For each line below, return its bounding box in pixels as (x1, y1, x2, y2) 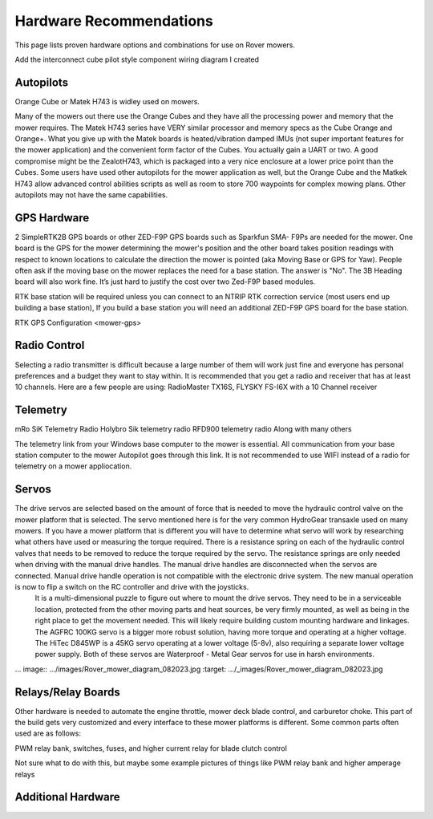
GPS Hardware (14, 211, 90, 225)
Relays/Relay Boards (14, 685, 120, 699)
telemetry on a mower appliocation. (14, 461, 132, 471)
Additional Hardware (14, 790, 120, 804)
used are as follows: (14, 728, 82, 738)
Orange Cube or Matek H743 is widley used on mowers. (14, 96, 200, 106)
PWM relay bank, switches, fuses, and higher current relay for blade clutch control (14, 743, 288, 753)
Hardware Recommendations (14, 12, 214, 30)
